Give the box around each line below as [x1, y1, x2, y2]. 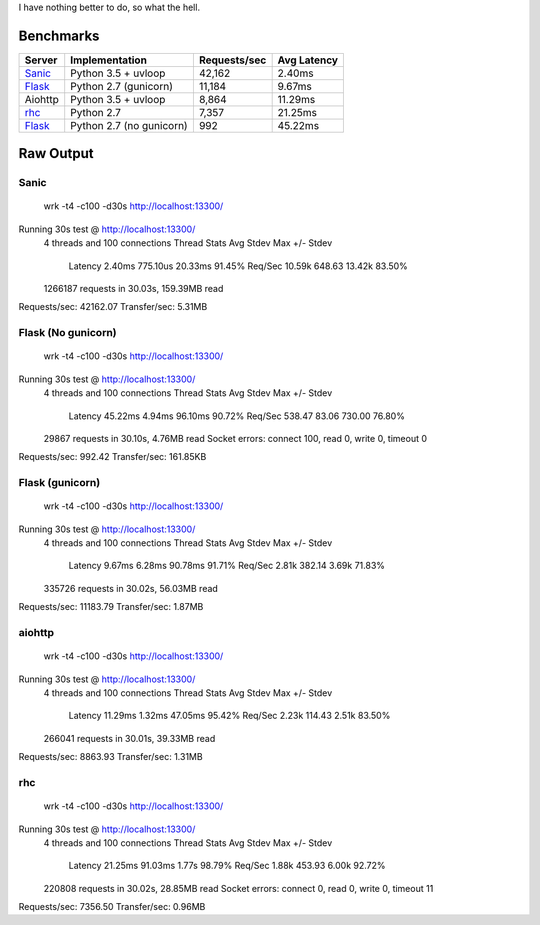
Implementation [70, 53, 147, 67]
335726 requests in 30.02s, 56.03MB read [43, 582, 219, 594]
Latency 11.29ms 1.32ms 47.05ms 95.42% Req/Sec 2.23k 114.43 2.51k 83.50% [68, 710, 391, 722]
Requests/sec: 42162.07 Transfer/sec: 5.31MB [18, 301, 208, 313]
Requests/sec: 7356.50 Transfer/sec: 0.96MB [18, 901, 206, 913]
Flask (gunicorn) [18, 476, 101, 490]
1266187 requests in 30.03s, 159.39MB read [43, 283, 224, 295]
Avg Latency [277, 53, 339, 67]
